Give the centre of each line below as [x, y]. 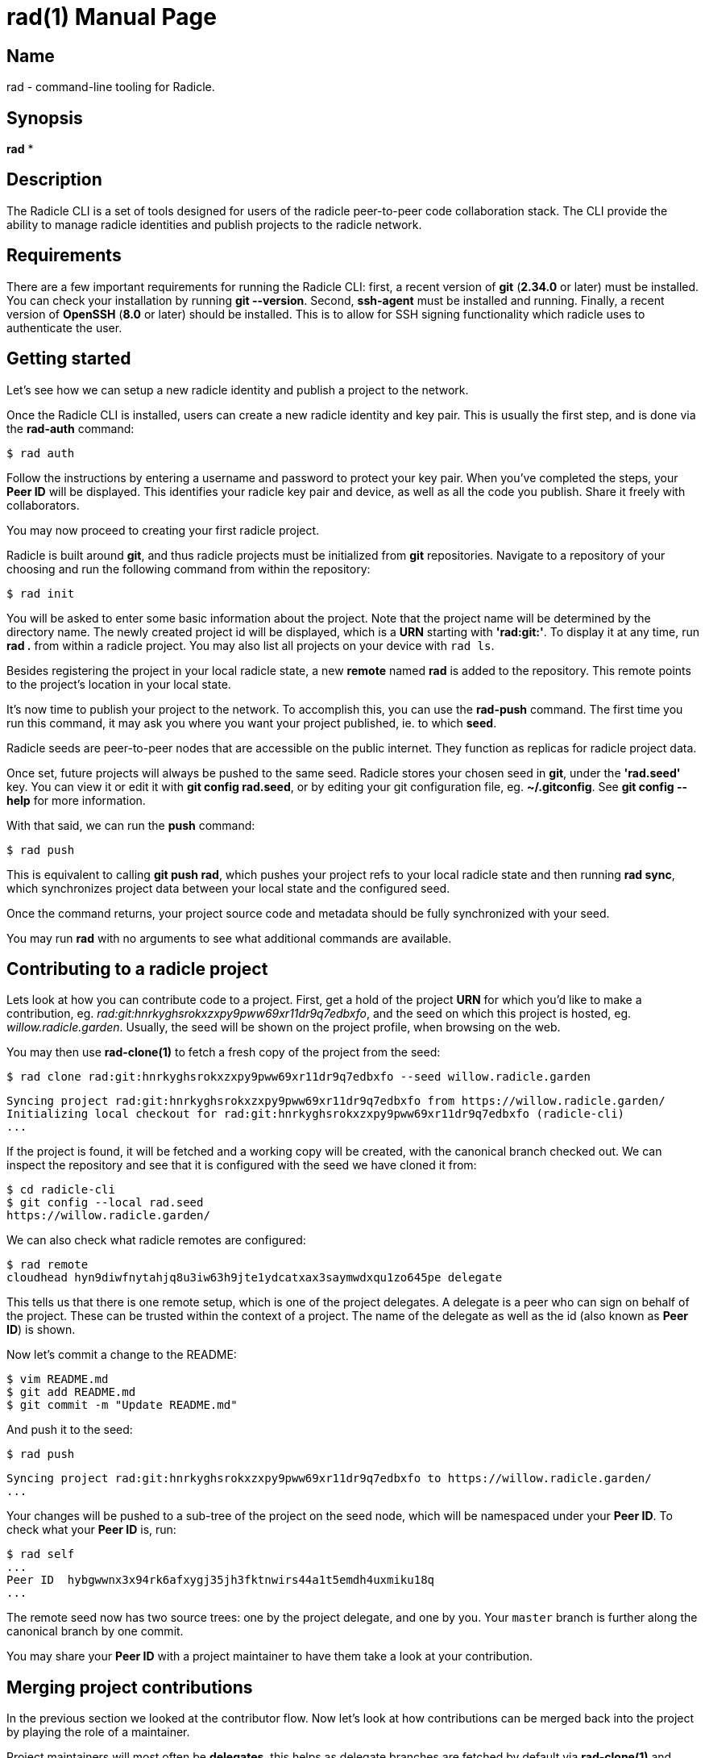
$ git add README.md [71, 1392]
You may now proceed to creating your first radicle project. [163, 530]
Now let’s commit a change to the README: [122, 1355]
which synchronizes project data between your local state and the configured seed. [228, 888]
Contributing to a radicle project [137, 969]
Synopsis [45, 118]
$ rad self [41, 1554]
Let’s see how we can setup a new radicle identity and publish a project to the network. [238, 390]
